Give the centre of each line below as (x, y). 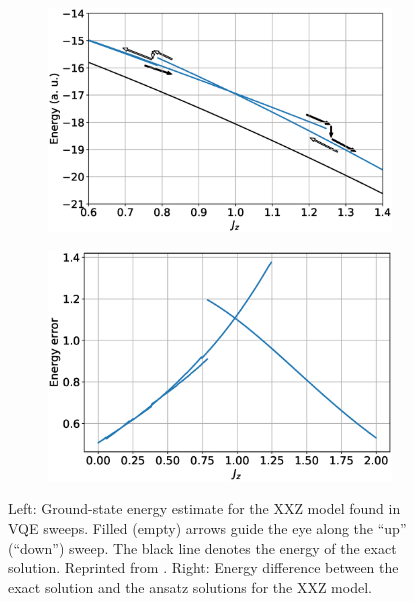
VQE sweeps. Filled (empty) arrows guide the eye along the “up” (207, 527)
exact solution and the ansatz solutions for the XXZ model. (190, 586)
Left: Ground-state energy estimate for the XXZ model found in (204, 508)
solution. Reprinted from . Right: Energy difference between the (203, 567)
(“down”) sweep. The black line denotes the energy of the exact (202, 547)
